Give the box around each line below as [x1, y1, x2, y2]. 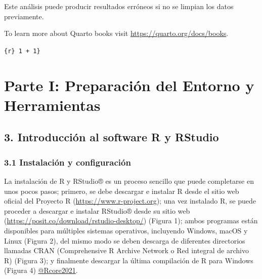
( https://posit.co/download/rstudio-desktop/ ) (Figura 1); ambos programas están [4, 215, 258, 226]
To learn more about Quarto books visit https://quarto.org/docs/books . [4, 28, 229, 38]
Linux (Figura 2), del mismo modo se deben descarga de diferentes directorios [4, 235, 245, 246]
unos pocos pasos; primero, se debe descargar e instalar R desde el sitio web [4, 185, 239, 196]
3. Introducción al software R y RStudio [4, 129, 219, 145]
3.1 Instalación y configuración [4, 155, 131, 168]
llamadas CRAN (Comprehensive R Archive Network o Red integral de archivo [4, 245, 249, 256]
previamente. [4, 11, 44, 21]
